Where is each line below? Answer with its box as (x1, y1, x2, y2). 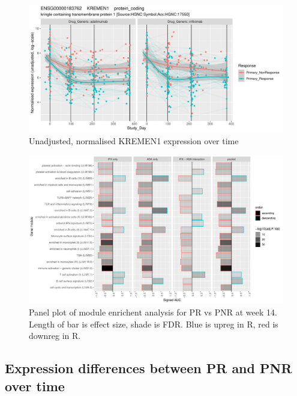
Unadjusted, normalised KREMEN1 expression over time (29, 134, 239, 147)
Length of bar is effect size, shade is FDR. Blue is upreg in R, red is (29, 317, 278, 330)
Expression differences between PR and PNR (5, 359, 292, 377)
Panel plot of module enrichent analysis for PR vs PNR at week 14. (29, 305, 277, 318)
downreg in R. (29, 329, 81, 342)
